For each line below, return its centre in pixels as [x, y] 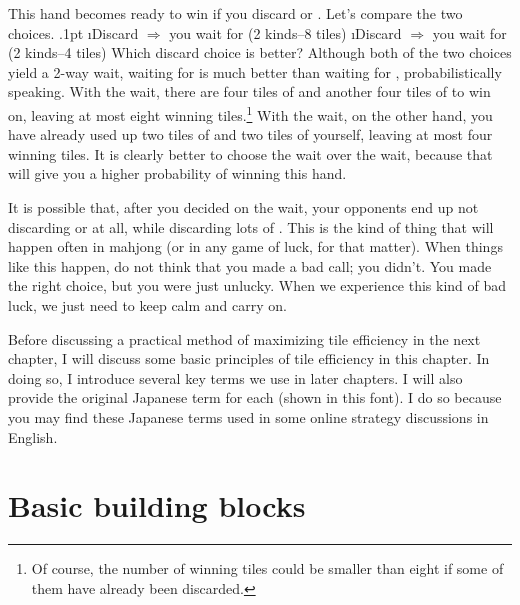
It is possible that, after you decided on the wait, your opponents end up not [243, 207]
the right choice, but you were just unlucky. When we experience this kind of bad [257, 285]
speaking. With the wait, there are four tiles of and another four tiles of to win [249, 91]
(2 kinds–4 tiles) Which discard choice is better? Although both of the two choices [260, 52]
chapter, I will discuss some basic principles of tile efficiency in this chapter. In [249, 358]
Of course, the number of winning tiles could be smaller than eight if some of [267, 568]
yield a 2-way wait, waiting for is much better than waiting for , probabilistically [255, 71]
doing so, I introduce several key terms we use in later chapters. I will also [235, 377]
